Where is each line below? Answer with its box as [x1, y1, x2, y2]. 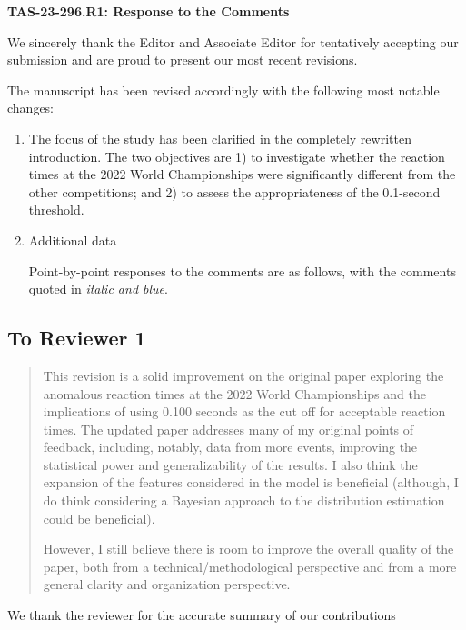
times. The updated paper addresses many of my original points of [43, 419, 414, 438]
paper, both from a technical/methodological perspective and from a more [43, 556, 457, 575]
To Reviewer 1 [7, 324, 146, 352]
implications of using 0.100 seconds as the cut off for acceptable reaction [43, 402, 446, 421]
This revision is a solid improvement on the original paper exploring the [43, 365, 444, 385]
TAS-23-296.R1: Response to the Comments [7, 2, 290, 20]
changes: [7, 98, 55, 117]
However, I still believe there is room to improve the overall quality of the [43, 539, 454, 558]
